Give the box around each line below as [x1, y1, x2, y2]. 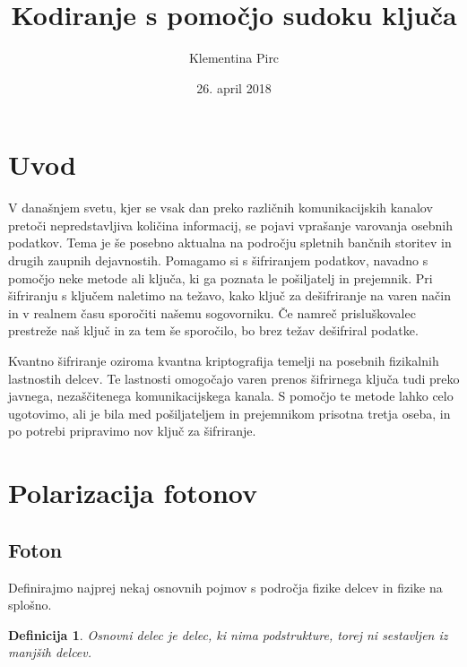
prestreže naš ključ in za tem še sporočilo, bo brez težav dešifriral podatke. [8, 321, 419, 340]
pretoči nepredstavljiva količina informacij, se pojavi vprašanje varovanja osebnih [8, 215, 454, 234]
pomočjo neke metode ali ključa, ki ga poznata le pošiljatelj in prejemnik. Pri [8, 268, 433, 287]
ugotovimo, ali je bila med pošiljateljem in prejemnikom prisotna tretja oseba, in [8, 403, 451, 422]
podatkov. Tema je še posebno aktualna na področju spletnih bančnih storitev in [8, 233, 452, 252]
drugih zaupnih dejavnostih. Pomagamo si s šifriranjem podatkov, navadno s [8, 251, 428, 270]
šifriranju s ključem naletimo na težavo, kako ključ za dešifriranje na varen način [8, 286, 451, 305]
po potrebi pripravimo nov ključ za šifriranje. [8, 421, 256, 440]
